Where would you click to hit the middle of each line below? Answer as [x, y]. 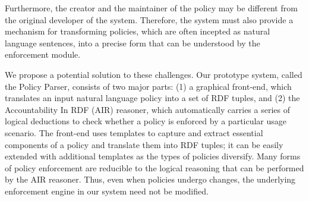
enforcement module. [43, 54]
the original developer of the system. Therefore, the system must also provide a [149, 19]
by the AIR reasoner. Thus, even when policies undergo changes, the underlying [150, 179]
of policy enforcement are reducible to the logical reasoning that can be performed [154, 167]
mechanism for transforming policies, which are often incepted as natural [138, 31]
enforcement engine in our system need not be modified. [107, 191]
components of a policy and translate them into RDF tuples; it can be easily [144, 144]
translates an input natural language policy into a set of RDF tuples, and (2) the [152, 98]
